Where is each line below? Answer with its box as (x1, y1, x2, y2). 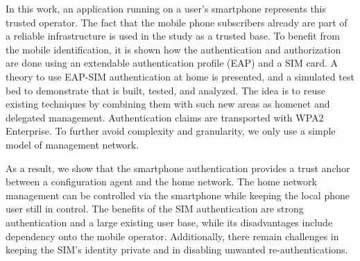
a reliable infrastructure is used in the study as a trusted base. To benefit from (6, 28, 340, 43)
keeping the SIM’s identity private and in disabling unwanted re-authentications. (6, 242, 348, 257)
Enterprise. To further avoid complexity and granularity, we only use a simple (6, 124, 336, 138)
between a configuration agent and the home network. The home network (6, 174, 317, 189)
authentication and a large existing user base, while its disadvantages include (6, 214, 333, 229)
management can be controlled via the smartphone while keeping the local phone (6, 187, 350, 202)
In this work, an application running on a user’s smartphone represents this (6, 1, 327, 15)
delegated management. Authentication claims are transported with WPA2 (6, 110, 324, 124)
